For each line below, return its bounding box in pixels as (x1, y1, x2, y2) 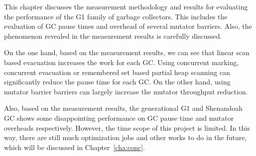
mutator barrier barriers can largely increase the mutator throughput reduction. (4, 86, 248, 96)
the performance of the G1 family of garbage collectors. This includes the (4, 11, 228, 21)
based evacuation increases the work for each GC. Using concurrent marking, (4, 57, 239, 67)
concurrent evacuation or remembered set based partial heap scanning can (4, 67, 230, 77)
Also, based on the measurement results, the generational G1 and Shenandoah (4, 103, 243, 113)
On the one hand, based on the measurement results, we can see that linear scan (4, 47, 250, 58)
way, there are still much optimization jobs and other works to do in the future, (4, 132, 247, 143)
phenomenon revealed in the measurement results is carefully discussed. (4, 30, 222, 41)
